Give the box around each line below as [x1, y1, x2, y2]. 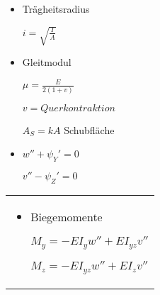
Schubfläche [64, 122, 115, 137]
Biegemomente [30, 208, 103, 225]
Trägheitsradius [22, 1, 90, 16]
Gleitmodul [22, 55, 72, 69]
